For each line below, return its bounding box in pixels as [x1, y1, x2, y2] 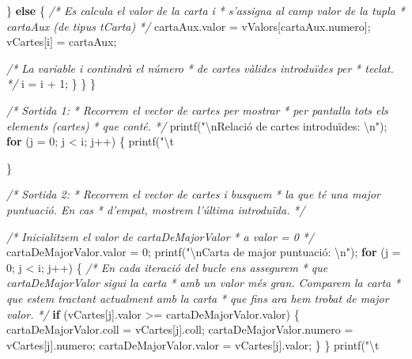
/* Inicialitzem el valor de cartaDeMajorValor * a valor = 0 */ [6, 228, 314, 244]
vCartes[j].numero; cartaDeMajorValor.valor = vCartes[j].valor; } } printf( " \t [6, 336, 380, 353]
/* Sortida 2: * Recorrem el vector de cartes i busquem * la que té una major [6, 186, 380, 202]
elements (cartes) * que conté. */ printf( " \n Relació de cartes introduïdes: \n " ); [6, 117, 387, 134]
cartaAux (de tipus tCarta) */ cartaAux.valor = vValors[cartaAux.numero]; [6, 17, 371, 34]
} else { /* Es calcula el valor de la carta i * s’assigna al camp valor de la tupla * [6, 2, 405, 18]
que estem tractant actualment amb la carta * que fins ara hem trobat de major [6, 289, 389, 306]
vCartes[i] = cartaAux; [6, 33, 117, 50]
